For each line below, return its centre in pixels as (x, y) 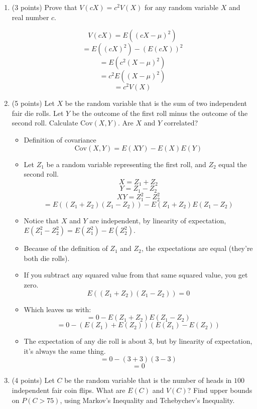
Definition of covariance (60, 140)
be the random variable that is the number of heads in (148, 380)
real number (30, 17)
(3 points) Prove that (44, 7)
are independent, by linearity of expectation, (158, 220)
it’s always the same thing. (65, 351)
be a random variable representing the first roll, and (126, 164)
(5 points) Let (33, 103)
